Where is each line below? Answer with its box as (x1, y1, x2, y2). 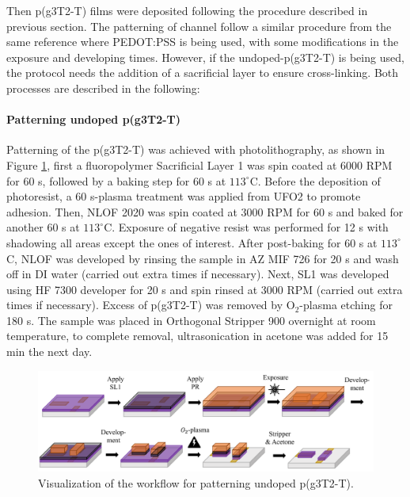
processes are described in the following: (6, 79, 200, 96)
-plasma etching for (299, 296, 393, 313)
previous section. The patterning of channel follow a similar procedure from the (6, 17, 392, 34)
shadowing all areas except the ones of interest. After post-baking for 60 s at (6, 234, 378, 250)
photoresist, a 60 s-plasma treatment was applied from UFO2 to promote (6, 188, 361, 205)
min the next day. (6, 343, 93, 360)
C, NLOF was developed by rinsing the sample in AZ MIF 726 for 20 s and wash (6, 250, 399, 266)
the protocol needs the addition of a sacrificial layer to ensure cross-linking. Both (6, 64, 399, 81)
